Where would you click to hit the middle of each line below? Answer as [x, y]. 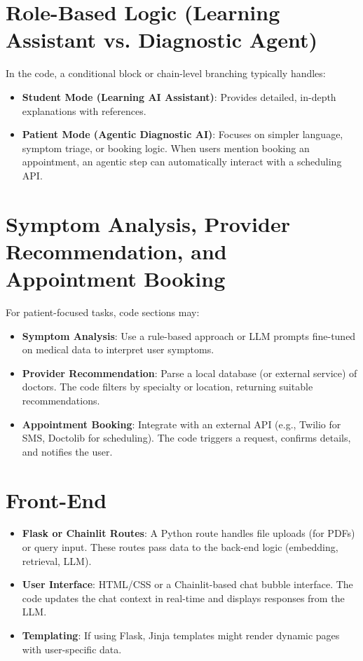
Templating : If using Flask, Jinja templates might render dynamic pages [181, 635]
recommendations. [61, 400]
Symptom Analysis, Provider [148, 223]
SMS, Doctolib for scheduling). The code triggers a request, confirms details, [186, 438]
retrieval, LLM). [57, 560]
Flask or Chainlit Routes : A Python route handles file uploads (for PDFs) [189, 533]
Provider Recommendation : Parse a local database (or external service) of [190, 373]
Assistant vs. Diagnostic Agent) [162, 40]
